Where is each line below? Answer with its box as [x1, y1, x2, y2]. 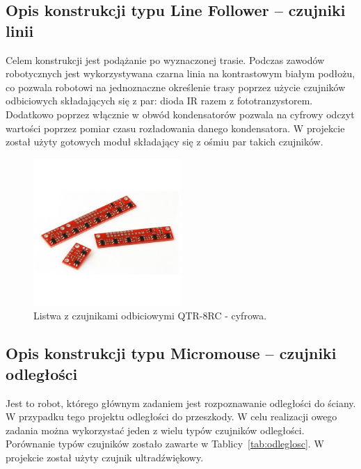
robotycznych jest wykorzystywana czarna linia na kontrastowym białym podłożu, [6, 66, 355, 81]
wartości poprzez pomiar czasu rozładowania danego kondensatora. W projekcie [6, 120, 345, 135]
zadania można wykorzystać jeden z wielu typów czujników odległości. [6, 422, 305, 437]
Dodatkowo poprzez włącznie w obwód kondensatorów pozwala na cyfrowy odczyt [6, 106, 355, 121]
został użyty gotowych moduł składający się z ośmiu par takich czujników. [6, 134, 323, 149]
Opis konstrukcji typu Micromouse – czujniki [6, 342, 337, 364]
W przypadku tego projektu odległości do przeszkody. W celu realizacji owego [6, 409, 337, 424]
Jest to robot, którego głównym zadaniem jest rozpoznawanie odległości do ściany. [6, 395, 356, 410]
